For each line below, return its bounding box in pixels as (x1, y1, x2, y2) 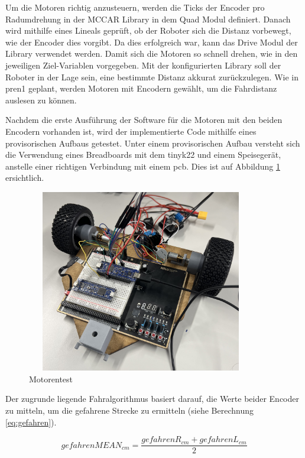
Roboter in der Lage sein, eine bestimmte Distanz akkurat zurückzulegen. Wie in (5, 70, 299, 83)
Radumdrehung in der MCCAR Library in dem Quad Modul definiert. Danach (5, 12, 291, 25)
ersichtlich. (5, 171, 44, 184)
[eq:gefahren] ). (5, 415, 57, 428)
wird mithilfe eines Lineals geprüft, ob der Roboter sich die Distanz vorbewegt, (5, 24, 291, 37)
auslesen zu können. (5, 93, 77, 106)
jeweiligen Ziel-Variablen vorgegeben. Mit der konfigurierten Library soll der (5, 59, 281, 71)
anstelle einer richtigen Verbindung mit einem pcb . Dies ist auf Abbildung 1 (5, 160, 280, 172)
